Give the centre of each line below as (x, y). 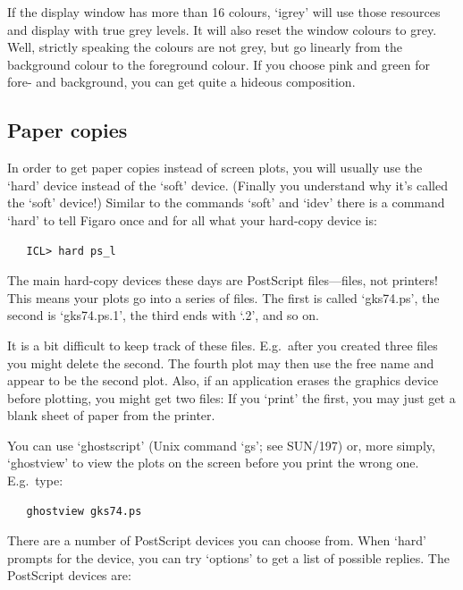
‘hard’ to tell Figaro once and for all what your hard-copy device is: (192, 219)
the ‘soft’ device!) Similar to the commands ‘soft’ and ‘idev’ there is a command (226, 202)
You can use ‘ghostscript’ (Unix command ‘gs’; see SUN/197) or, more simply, (221, 445)
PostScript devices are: (69, 575)
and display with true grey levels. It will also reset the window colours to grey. (222, 29)
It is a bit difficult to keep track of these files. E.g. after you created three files (223, 345)
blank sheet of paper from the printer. (111, 415)
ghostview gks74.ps (84, 511)
